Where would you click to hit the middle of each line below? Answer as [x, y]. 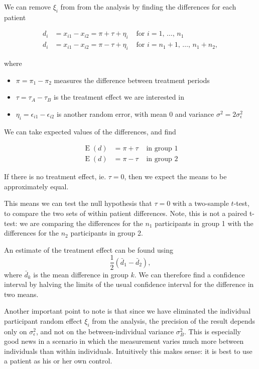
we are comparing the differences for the [81, 223]
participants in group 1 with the [204, 223]
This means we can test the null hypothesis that [78, 203]
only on [16, 331]
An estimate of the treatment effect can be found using [89, 249]
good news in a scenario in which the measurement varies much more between [124, 341]
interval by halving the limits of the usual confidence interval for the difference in [129, 284]
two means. [21, 294]
